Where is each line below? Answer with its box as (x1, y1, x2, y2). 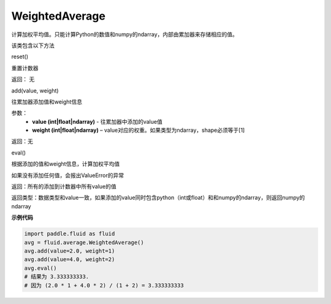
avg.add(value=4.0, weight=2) (24, 256, 115, 263)
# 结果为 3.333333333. (24, 273, 89, 280)
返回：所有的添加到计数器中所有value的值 (11, 183, 116, 190)
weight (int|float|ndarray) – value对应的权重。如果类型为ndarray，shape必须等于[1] (32, 126, 245, 134)
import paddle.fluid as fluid (24, 230, 115, 237)
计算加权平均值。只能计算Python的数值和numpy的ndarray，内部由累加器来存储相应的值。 (11, 31, 238, 38)
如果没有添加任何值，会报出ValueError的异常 (11, 172, 124, 179)
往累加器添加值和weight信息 (11, 98, 83, 105)
